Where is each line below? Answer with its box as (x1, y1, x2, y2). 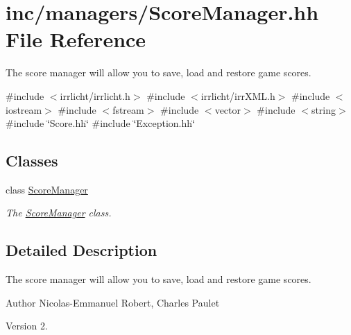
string (311, 102, 336, 117)
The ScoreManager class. (6, 205, 112, 220)
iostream (6, 102, 42, 117)
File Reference (6, 25, 146, 53)
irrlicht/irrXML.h (200, 88, 275, 103)
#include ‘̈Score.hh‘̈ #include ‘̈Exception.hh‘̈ (6, 116, 195, 130)
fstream (112, 102, 144, 117)
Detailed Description (6, 239, 157, 261)
